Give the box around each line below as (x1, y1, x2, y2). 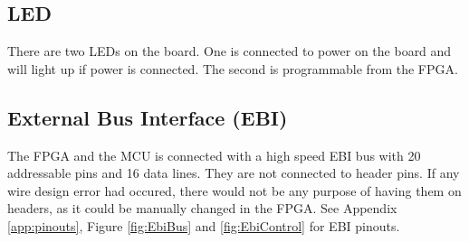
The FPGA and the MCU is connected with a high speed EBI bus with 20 (7, 145, 421, 164)
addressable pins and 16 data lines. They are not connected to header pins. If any (7, 163, 460, 182)
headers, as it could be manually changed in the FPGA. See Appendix (7, 199, 397, 218)
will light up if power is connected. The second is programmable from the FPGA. (7, 59, 458, 78)
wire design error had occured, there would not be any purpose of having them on (7, 181, 462, 200)
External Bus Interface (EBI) (7, 103, 288, 131)
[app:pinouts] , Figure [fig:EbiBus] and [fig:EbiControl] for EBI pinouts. (7, 216, 400, 235)
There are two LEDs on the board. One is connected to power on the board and (7, 42, 452, 60)
